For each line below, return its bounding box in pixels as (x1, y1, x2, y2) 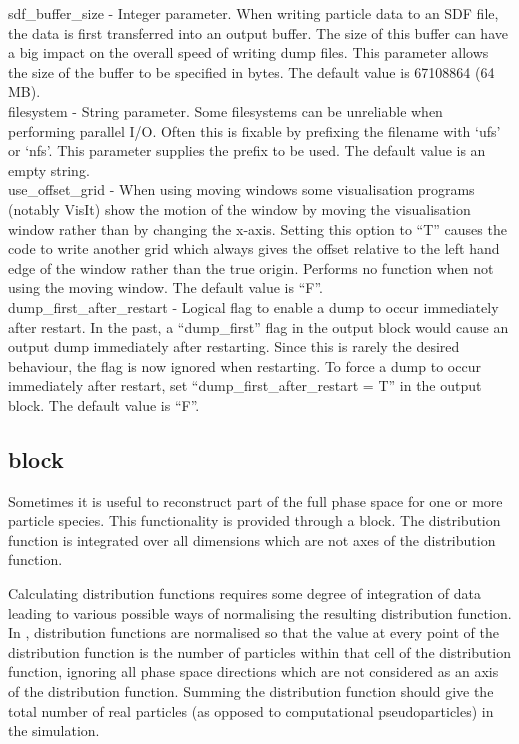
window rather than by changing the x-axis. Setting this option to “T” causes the (8, 218, 507, 239)
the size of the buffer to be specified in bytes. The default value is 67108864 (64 (8, 61, 495, 82)
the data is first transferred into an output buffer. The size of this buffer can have (8, 22, 508, 43)
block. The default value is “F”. (8, 394, 200, 415)
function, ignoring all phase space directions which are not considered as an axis (8, 661, 499, 682)
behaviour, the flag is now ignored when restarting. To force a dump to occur (8, 355, 481, 376)
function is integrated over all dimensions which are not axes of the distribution (8, 529, 496, 550)
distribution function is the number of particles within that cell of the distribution (8, 641, 511, 662)
